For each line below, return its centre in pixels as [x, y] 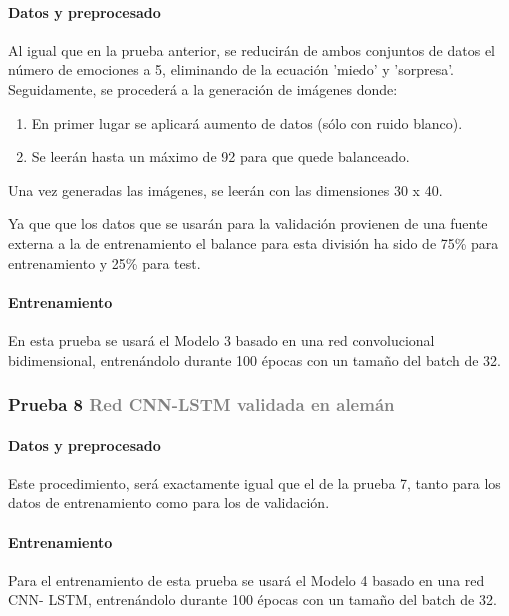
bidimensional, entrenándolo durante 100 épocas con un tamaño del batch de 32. [254, 359]
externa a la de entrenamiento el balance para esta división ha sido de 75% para [253, 242]
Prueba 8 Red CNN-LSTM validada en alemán [201, 404]
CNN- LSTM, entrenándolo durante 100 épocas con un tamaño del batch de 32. [252, 599]
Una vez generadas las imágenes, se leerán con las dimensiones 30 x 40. [225, 189]
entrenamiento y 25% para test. [104, 262]
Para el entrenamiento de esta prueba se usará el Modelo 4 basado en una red [246, 579]
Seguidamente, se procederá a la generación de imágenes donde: [203, 88]
